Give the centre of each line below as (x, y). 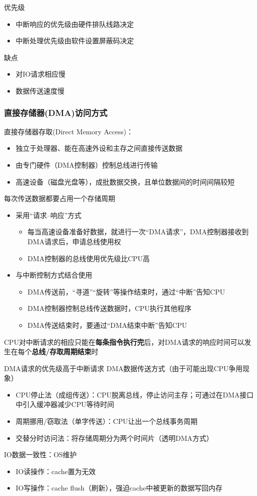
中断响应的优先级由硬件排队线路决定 (75, 24)
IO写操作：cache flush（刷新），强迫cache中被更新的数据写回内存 (119, 488)
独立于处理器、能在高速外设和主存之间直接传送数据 (99, 148)
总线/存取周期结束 (62, 351)
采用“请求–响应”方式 (49, 215)
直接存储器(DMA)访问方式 (56, 113)
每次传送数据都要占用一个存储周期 (60, 198)
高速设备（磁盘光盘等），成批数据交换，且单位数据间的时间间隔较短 (125, 181)
